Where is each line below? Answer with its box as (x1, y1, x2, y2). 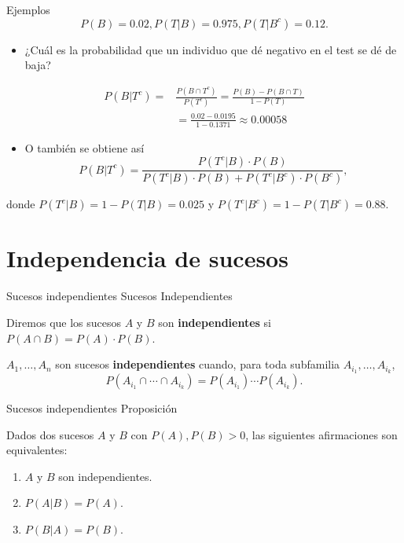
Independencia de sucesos (6, 242, 288, 274)
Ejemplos (6, 2, 50, 17)
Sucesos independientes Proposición (6, 400, 178, 416)
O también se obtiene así (24, 139, 145, 156)
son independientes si (158, 314, 271, 330)
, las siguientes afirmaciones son (245, 426, 398, 442)
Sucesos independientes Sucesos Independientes (6, 288, 233, 304)
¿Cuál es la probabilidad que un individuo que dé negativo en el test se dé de (24, 41, 397, 57)
